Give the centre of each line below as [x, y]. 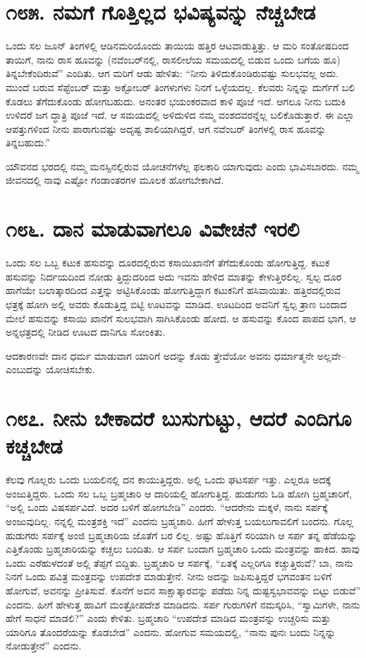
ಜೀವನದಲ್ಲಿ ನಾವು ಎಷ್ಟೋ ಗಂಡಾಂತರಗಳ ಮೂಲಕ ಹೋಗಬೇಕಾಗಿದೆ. [115, 180]
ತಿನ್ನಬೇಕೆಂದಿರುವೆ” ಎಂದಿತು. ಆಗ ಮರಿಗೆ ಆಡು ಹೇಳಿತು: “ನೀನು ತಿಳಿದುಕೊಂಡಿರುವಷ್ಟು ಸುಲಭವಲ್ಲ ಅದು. [172, 73]
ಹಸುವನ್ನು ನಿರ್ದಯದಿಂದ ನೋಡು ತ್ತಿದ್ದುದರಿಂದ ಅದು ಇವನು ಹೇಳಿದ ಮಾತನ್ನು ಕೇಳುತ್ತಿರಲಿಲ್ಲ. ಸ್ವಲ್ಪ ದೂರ [174, 276]
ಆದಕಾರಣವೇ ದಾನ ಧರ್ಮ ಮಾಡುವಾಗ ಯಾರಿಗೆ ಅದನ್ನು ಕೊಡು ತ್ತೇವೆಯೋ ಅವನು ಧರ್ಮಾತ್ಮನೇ [160, 355]
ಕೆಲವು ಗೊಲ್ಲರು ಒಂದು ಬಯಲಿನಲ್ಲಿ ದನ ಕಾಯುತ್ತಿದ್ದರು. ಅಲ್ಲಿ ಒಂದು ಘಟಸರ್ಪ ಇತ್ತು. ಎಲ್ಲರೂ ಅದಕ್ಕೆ [169, 480]
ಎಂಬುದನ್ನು [24, 369]
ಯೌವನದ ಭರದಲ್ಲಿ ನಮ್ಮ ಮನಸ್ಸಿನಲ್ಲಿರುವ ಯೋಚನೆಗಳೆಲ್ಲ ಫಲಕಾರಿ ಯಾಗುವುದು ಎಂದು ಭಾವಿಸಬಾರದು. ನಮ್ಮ [182, 166]
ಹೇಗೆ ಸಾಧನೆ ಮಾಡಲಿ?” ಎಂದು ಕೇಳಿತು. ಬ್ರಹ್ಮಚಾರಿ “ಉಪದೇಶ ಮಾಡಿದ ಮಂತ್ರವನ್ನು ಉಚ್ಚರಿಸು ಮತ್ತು [168, 618]
